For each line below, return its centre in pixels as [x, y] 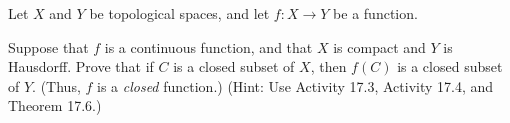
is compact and [379, 46]
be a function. [375, 13]
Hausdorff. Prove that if [81, 66]
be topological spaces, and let [179, 13]
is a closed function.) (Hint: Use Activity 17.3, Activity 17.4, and [295, 85]
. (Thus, [56, 85]
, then [328, 66]
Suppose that [48, 46]
